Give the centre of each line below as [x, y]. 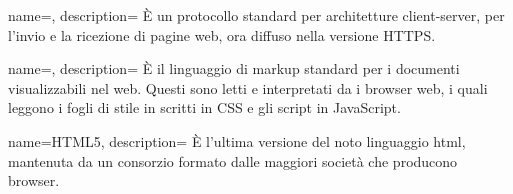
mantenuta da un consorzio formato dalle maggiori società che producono [233, 160]
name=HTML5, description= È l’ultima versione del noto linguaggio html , [237, 140]
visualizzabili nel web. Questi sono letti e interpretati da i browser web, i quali [248, 87]
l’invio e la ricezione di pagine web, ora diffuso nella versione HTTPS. [222, 34]
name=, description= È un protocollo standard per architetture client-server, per [256, 15]
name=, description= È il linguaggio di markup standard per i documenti [234, 68]
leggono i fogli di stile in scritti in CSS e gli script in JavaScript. [204, 107]
